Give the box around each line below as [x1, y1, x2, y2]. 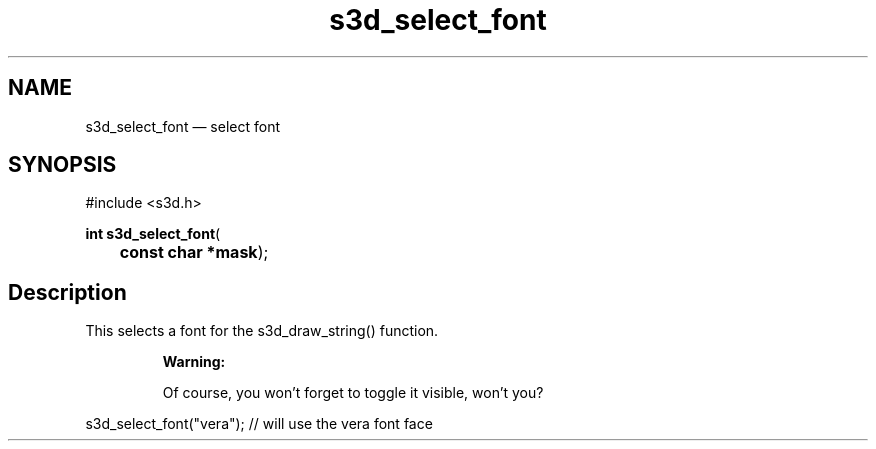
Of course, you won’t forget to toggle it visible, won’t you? [162, 384, 544, 402]
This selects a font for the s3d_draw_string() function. [85, 322, 439, 340]
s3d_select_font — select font [85, 117, 280, 135]
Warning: [162, 353, 226, 371]
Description [8, 279, 127, 305]
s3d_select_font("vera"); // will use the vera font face [85, 415, 433, 433]
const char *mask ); [119, 242, 269, 263]
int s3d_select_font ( [85, 225, 221, 243]
